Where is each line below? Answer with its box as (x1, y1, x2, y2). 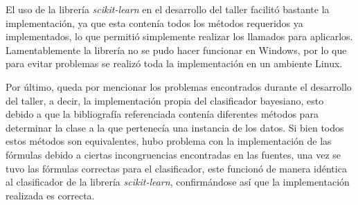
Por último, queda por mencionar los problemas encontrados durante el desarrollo (6, 79, 352, 93)
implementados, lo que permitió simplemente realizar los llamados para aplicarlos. (6, 29, 353, 44)
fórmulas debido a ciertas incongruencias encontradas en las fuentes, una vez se (6, 147, 341, 161)
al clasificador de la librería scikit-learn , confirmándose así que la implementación (6, 175, 350, 189)
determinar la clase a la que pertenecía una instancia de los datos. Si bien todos (6, 120, 344, 134)
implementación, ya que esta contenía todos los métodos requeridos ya (6, 15, 303, 30)
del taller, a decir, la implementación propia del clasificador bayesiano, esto (6, 93, 324, 107)
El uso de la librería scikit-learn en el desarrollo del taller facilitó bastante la (6, 2, 330, 16)
